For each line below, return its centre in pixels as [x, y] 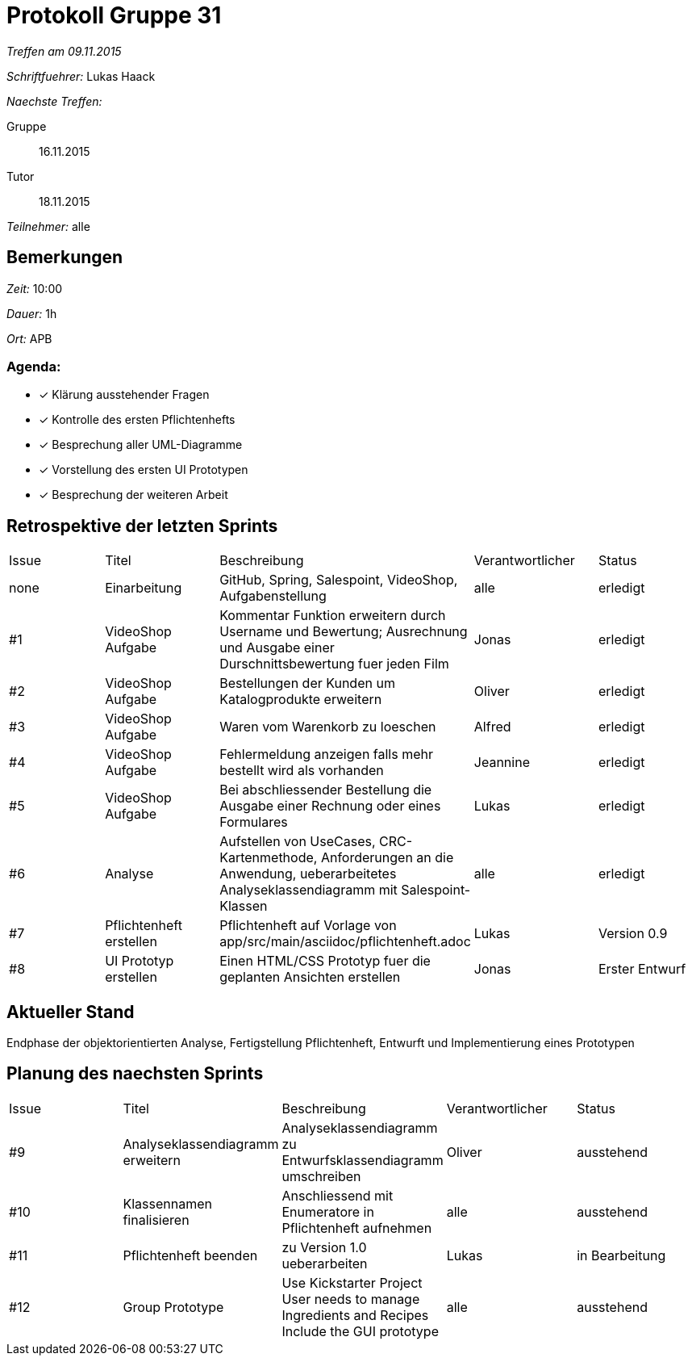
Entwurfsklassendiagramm [363, 1160]
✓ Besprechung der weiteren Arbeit [133, 495]
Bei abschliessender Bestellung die [326, 790]
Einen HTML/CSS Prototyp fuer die [325, 961]
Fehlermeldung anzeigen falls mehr [327, 754]
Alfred [492, 727]
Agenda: [34, 366]
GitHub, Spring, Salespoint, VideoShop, [339, 580]
